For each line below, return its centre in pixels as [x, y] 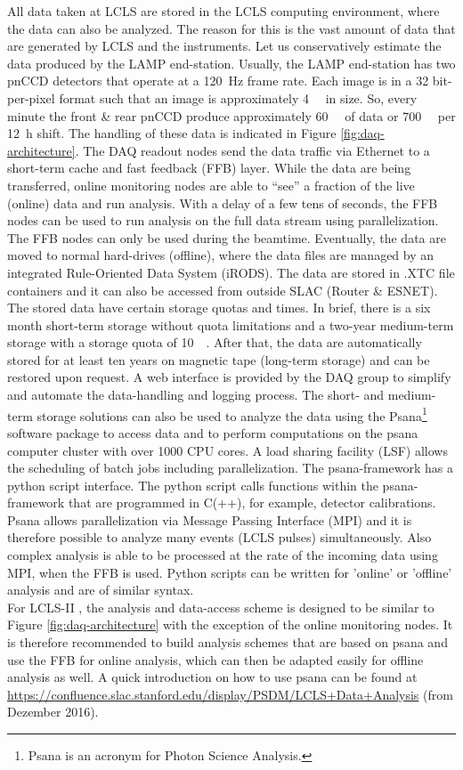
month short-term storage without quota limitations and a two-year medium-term [231, 324]
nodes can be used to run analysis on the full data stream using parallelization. [223, 220]
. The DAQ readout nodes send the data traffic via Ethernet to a [252, 150]
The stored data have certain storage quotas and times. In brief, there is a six [219, 308]
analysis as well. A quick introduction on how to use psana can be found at [212, 677]
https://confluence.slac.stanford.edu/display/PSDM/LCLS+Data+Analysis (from [230, 694]
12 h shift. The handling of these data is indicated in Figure [172, 133]
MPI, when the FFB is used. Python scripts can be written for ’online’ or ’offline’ [230, 572]
